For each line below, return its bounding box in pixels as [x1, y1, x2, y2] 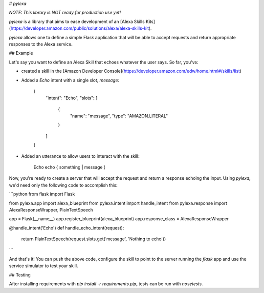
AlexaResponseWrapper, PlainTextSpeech [9, 207, 93, 212]
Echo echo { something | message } [33, 164, 106, 170]
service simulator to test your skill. [9, 263, 78, 269]
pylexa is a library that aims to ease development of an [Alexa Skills [9, 19, 145, 24]
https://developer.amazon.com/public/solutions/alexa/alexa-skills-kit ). [10, 25, 152, 31]
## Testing [9, 272, 31, 278]
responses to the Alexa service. [9, 41, 73, 47]
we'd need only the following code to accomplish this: [9, 182, 118, 188]
